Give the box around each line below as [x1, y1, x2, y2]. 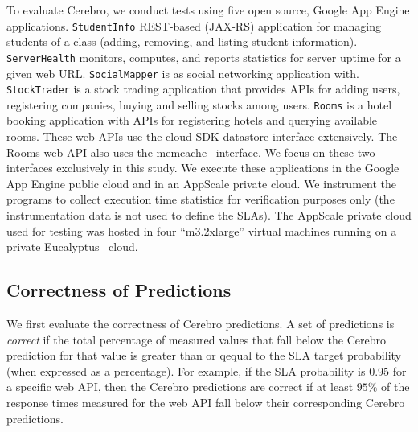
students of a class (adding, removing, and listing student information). [6, 33, 358, 50]
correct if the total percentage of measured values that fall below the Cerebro [6, 331, 386, 348]
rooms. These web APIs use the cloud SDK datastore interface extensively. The [6, 128, 398, 145]
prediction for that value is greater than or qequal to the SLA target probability [6, 347, 401, 364]
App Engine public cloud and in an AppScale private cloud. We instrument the [6, 175, 396, 191]
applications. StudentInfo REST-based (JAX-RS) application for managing [6, 17, 381, 34]
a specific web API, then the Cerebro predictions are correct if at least [6, 378, 354, 395]
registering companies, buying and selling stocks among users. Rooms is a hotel [6, 96, 392, 113]
